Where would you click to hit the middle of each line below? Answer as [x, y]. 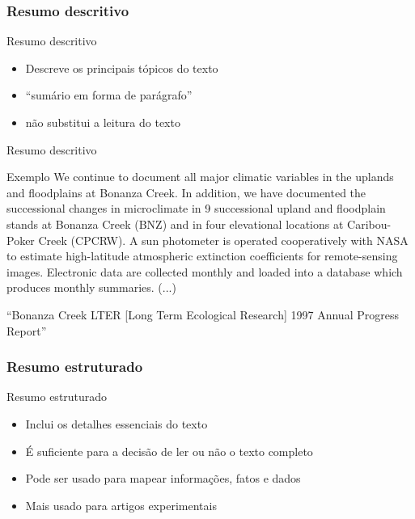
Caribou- [369, 224]
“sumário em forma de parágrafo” [109, 95]
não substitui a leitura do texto [103, 122]
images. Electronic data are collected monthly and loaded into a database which [205, 271]
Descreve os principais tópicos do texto [122, 68]
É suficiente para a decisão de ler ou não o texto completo [169, 451]
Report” [27, 330]
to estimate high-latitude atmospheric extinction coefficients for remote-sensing [202, 256]
